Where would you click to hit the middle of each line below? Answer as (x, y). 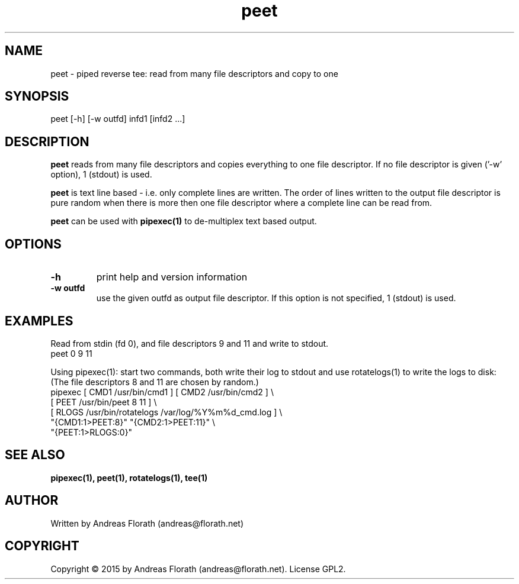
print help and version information (172, 277)
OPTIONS (33, 244)
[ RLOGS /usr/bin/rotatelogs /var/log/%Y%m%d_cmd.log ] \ (166, 412)
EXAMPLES (39, 321)
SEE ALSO (35, 455)
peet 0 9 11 (71, 353)
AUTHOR (32, 501)
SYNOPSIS (37, 96)
